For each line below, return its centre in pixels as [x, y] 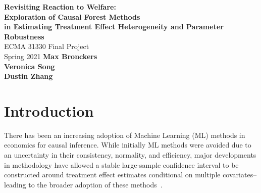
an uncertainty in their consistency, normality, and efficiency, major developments [130, 155]
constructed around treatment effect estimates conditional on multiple [112, 175]
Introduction [49, 110]
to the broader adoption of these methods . [95, 184]
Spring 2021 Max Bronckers [51, 56]
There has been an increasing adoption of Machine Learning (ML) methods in [125, 135]
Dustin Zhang [29, 76]
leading [15, 184]
